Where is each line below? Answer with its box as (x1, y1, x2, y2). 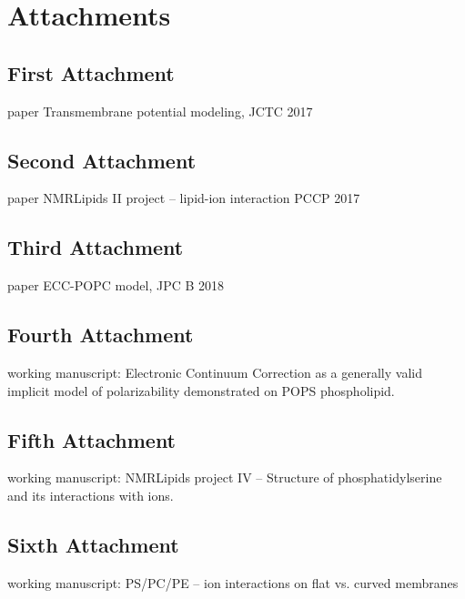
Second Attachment (7, 146, 197, 174)
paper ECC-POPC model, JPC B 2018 (7, 276, 225, 295)
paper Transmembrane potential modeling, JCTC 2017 (7, 101, 313, 120)
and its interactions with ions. (7, 485, 174, 504)
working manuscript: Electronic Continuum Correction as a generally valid (7, 362, 422, 381)
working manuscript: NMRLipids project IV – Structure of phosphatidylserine (7, 468, 442, 487)
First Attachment (7, 58, 175, 86)
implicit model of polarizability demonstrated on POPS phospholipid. (7, 381, 395, 400)
